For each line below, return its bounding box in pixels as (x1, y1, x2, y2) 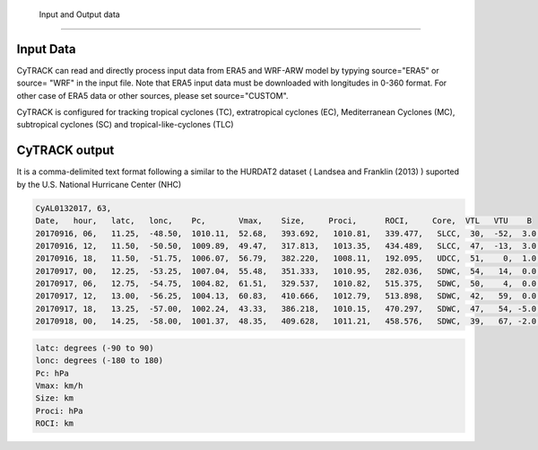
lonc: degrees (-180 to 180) (35, 356, 164, 366)
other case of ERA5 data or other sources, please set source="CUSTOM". (16, 90, 289, 101)
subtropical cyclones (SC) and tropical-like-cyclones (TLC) (16, 119, 234, 130)
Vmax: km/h (35, 381, 83, 391)
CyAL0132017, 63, (35, 203, 112, 213)
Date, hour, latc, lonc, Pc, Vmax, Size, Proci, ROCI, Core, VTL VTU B (35, 216, 533, 226)
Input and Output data (39, 9, 120, 20)
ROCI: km (35, 419, 74, 428)
